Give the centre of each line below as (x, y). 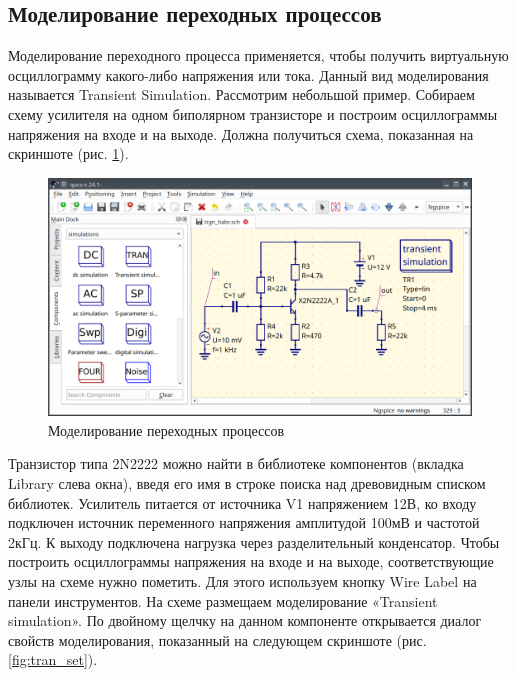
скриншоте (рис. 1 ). (68, 153)
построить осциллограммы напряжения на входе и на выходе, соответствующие (251, 561)
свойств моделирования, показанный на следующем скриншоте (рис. (217, 639)
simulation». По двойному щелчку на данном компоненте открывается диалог (245, 620)
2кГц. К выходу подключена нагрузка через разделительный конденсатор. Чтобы (254, 541)
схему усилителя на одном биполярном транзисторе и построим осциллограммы (253, 113)
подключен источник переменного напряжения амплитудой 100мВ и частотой (244, 522)
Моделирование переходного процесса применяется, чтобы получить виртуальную (258, 55)
